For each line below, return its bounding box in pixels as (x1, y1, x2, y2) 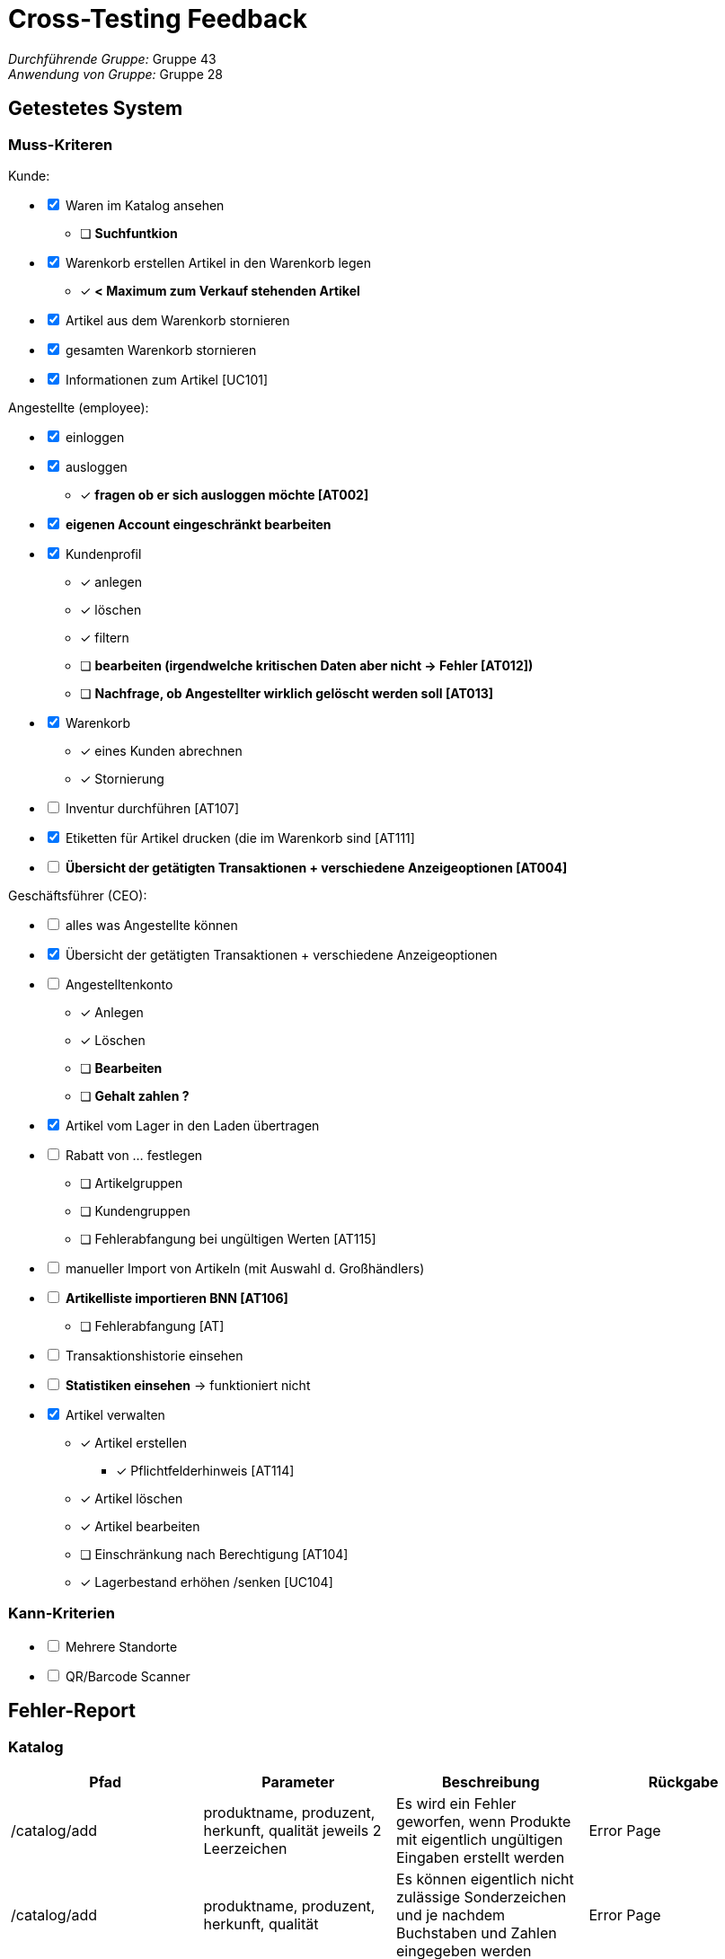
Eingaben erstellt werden (396, 1848, 565, 1866)
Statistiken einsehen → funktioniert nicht (65, 1377, 311, 1393)
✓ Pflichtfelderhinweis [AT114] (116, 1462, 295, 1478)
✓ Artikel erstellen (80, 1434, 187, 1450)
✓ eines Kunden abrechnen (80, 742, 243, 758)
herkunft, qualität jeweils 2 (203, 1821, 382, 1839)
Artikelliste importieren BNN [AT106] (65, 1290, 288, 1306)
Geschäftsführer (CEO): (8, 887, 147, 903)
